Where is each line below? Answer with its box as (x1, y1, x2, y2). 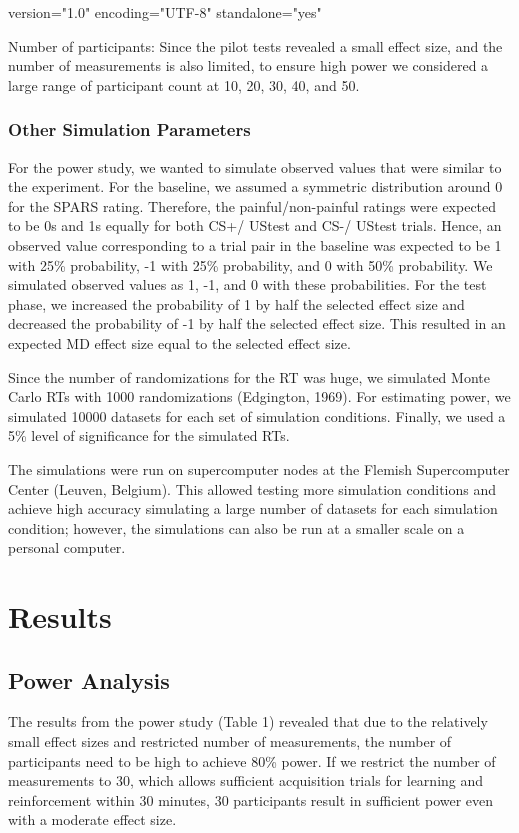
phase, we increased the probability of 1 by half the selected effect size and (8, 293, 465, 314)
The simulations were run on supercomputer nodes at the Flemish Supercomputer (8, 458, 510, 479)
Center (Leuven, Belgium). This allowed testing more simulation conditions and (8, 478, 497, 499)
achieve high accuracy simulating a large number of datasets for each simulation (8, 498, 498, 519)
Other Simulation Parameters (8, 117, 251, 142)
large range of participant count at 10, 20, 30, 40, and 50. (8, 74, 360, 95)
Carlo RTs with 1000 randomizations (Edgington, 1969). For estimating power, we (8, 386, 511, 407)
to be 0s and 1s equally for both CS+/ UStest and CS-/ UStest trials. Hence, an (8, 215, 502, 236)
